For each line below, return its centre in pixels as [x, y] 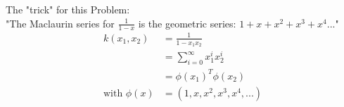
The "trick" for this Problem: [68, 9]
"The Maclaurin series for [60, 23]
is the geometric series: [187, 23]
